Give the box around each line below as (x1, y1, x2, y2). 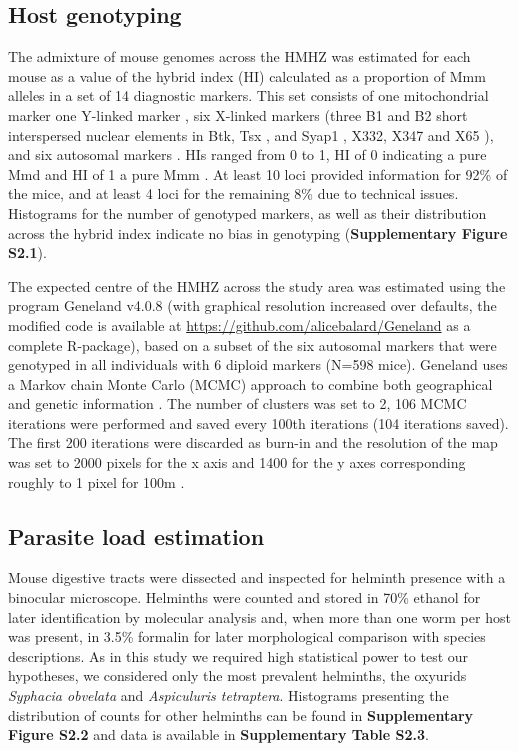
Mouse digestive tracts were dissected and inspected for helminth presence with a (8, 567, 506, 588)
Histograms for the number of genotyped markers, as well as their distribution (8, 202, 487, 223)
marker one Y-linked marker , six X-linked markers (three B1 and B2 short (8, 104, 468, 125)
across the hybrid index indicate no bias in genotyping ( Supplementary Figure (8, 222, 508, 243)
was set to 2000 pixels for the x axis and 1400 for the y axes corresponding (8, 452, 466, 473)
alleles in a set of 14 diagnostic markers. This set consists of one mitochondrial (8, 85, 489, 106)
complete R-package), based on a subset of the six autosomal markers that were (8, 334, 497, 355)
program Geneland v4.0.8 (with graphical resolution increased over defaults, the (8, 295, 497, 316)
